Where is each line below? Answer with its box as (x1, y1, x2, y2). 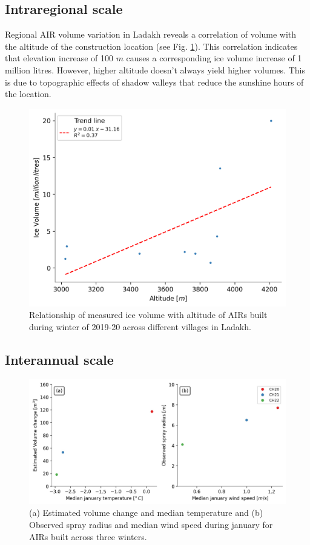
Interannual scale (5, 350, 114, 368)
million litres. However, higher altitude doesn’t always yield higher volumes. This (5, 63, 305, 76)
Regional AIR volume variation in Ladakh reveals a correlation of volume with (5, 28, 297, 41)
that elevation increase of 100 (5, 52, 113, 64)
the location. (5, 87, 51, 100)
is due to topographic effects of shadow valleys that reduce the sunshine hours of (5, 75, 304, 88)
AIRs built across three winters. (29, 530, 147, 543)
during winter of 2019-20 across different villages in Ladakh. (29, 320, 251, 333)
